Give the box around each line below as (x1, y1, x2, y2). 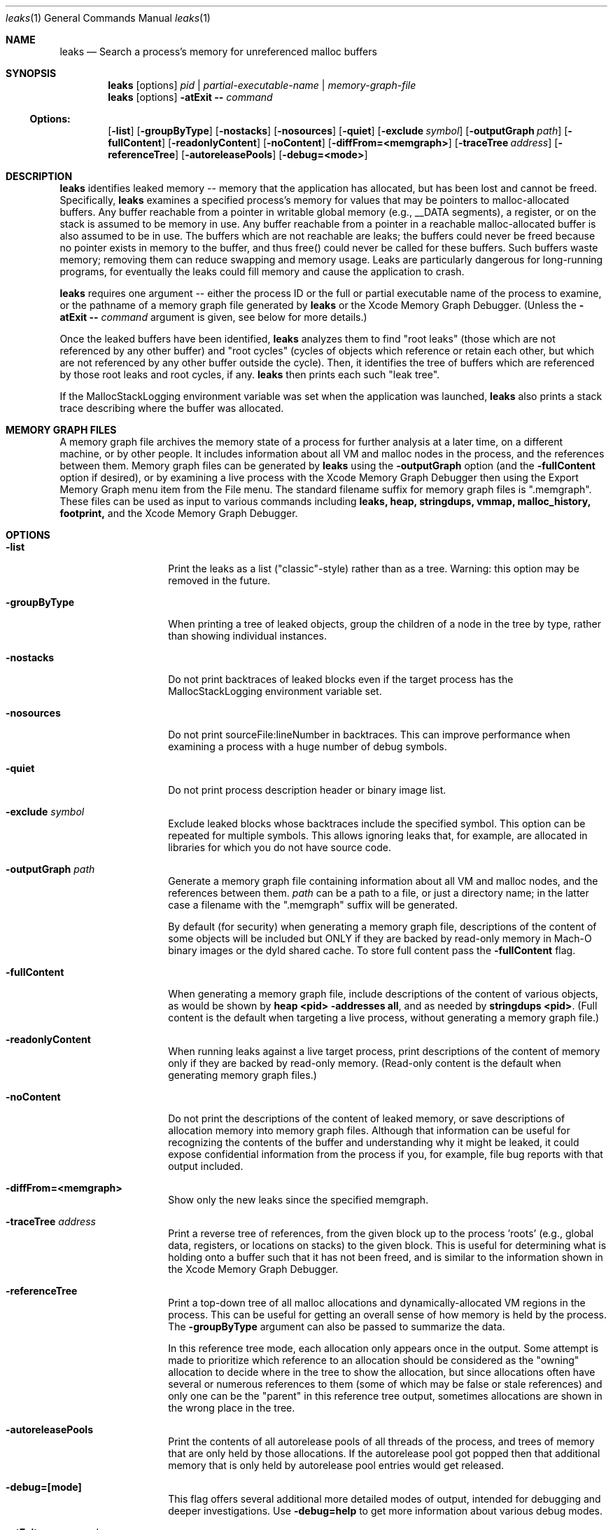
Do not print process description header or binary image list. (168, 784, 446, 796)
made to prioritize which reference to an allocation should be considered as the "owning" (168, 1354, 579, 1366)
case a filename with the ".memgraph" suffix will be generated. (168, 899, 458, 911)
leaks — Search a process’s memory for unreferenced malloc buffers (59, 46, 377, 57)
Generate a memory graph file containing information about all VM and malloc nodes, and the (168, 875, 598, 887)
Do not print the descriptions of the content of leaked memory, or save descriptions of (168, 1112, 565, 1124)
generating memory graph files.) (168, 1069, 317, 1081)
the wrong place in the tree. (168, 1402, 295, 1414)
